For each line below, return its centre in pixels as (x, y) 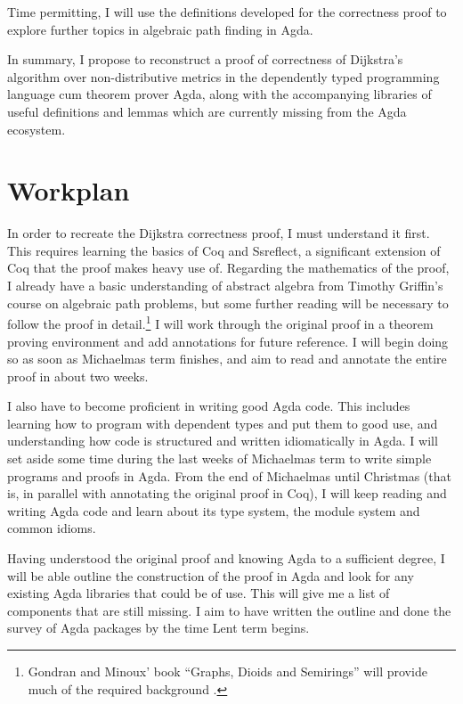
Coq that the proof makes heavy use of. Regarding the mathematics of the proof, (228, 268)
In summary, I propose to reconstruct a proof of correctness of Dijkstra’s (205, 59)
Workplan (69, 190)
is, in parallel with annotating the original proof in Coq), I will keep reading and (227, 493)
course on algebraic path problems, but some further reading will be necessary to (228, 303)
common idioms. (52, 528)
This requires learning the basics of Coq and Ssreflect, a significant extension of (224, 250)
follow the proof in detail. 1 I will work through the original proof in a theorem (220, 322)
